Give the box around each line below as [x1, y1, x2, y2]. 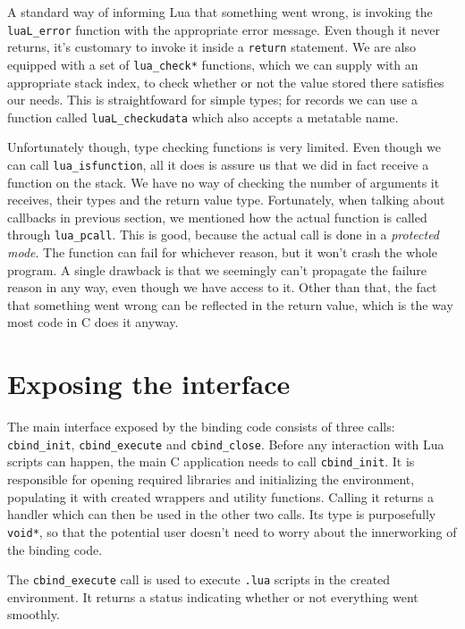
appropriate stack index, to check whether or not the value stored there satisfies [7, 72, 444, 91]
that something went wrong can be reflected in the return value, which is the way [7, 295, 453, 314]
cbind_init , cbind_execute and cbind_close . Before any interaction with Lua [7, 434, 444, 453]
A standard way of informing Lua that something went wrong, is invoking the [7, 3, 433, 21]
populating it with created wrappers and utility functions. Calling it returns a [7, 487, 434, 506]
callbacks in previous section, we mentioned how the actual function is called [7, 207, 427, 226]
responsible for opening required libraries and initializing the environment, [7, 470, 415, 489]
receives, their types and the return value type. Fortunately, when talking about [7, 190, 445, 209]
